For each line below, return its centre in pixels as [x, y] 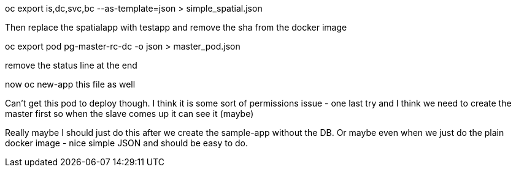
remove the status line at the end [71, 65]
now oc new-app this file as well [70, 84]
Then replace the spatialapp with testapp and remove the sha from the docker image [176, 27]
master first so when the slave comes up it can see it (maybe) [129, 114]
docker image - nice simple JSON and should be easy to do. [126, 143]
